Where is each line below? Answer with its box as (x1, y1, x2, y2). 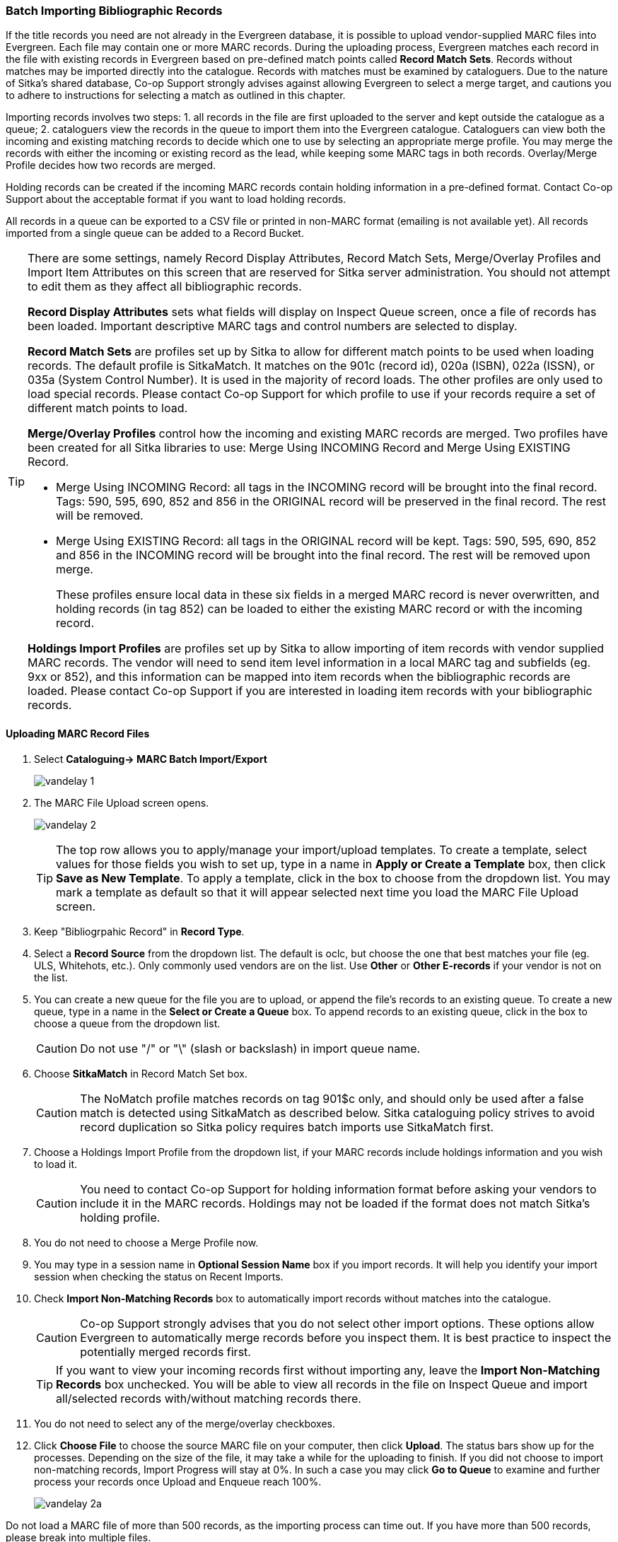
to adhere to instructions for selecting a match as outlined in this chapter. (6, 89, 346, 102)
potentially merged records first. (80, 1344, 251, 1359)
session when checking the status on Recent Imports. (34, 1270, 284, 1283)
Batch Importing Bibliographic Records (6, 4, 223, 18)
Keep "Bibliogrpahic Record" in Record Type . (34, 925, 245, 938)
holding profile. (80, 1210, 161, 1225)
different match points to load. (28, 401, 188, 416)
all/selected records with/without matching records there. (56, 1391, 361, 1406)
